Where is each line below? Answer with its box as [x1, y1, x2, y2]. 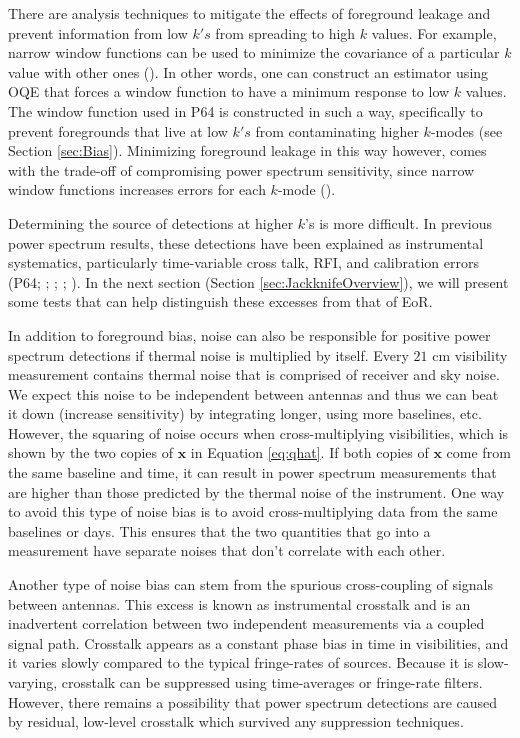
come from [446, 442, 511, 463]
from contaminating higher [255, 120, 419, 141]
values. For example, [371, 22, 497, 43]
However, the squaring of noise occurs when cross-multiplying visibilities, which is [8, 422, 509, 443]
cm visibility [432, 344, 508, 365]
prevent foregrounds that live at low [8, 120, 228, 141]
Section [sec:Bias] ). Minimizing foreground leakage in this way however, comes [8, 140, 487, 161]
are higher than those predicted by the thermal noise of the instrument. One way [8, 481, 505, 502]
